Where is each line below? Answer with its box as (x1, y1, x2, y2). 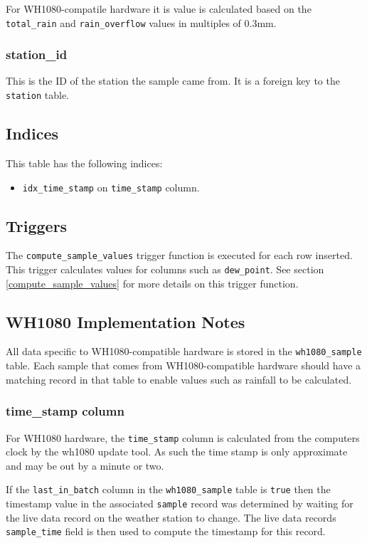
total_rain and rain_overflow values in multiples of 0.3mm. (6, 15, 277, 30)
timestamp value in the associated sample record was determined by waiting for (6, 496, 353, 511)
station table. (6, 88, 70, 102)
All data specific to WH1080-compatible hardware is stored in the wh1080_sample (6, 344, 362, 359)
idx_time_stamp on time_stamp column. (22, 179, 200, 194)
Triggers (6, 214, 68, 236)
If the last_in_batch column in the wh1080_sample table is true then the (6, 482, 331, 497)
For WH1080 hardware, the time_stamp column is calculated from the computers (6, 430, 360, 445)
